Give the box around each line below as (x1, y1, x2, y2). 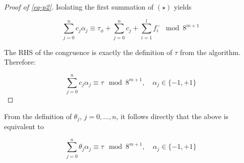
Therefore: (4, 57, 36, 67)
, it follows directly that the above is (116, 111, 229, 121)
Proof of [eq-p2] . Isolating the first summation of (4, 2, 154, 12)
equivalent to (4, 121, 44, 132)
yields (174, 2, 192, 12)
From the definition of (4, 111, 72, 121)
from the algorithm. (180, 46, 241, 57)
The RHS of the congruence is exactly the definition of (4, 46, 173, 57)
